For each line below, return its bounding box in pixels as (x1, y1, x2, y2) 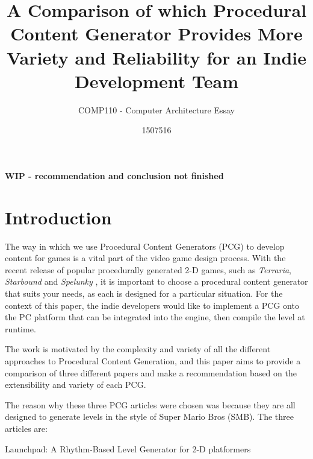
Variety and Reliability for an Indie (6, 45, 307, 69)
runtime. (5, 322, 36, 335)
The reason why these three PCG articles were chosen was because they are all (5, 398, 296, 411)
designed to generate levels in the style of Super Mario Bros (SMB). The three (5, 410, 294, 423)
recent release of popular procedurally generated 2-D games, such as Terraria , (5, 263, 292, 276)
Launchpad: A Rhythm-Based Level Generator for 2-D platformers (5, 442, 251, 455)
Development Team (75, 68, 238, 93)
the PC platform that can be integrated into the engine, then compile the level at (5, 311, 305, 323)
